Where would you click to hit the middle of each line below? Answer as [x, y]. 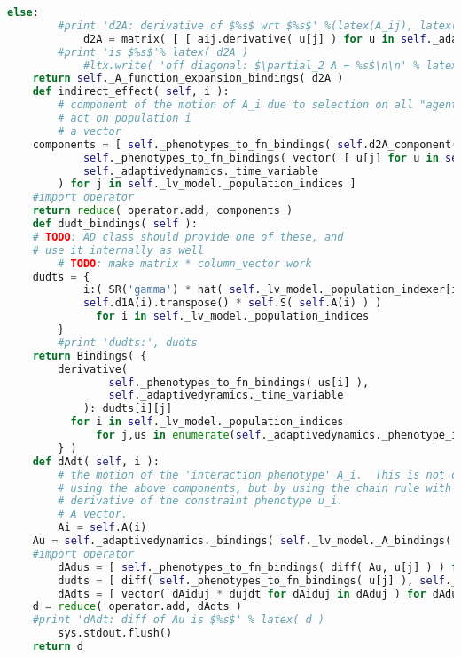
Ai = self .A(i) [102, 528]
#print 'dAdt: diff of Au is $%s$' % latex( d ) [178, 620]
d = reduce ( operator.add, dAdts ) [137, 607]
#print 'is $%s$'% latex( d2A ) [153, 52]
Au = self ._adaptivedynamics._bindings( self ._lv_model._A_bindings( [242, 541]
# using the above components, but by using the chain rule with [255, 488]
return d [58, 646]
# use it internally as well [118, 250]
